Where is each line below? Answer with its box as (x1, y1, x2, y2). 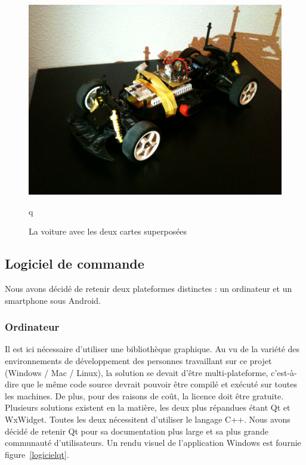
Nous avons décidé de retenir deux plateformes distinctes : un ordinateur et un (5, 282, 292, 294)
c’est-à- (271, 366, 297, 378)
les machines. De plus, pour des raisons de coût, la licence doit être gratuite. (5, 389, 284, 402)
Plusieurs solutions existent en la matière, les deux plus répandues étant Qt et (5, 401, 290, 414)
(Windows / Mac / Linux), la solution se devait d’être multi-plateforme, (5, 366, 268, 378)
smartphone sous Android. (5, 294, 101, 306)
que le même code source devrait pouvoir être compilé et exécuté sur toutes (21, 378, 297, 390)
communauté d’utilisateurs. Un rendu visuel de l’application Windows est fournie (5, 436, 301, 449)
